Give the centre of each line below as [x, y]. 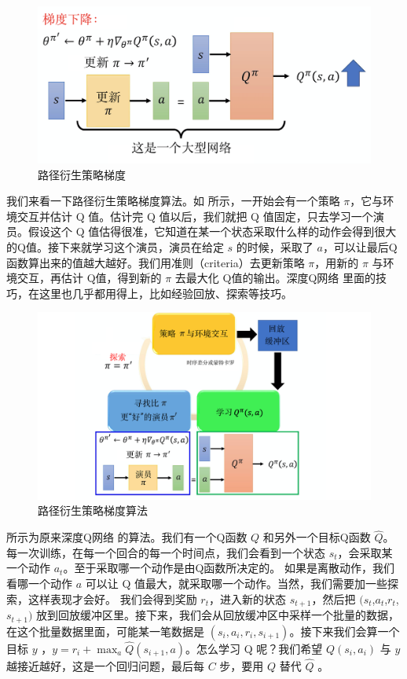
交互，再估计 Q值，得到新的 [89, 278]
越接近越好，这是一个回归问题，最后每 [105, 665]
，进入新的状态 [247, 598]
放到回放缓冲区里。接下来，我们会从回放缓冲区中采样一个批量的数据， [217, 615]
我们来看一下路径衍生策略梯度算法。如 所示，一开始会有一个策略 [173, 201]
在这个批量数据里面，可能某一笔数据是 [105, 631]
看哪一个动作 [39, 584]
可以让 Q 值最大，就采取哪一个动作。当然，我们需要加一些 [236, 584]
